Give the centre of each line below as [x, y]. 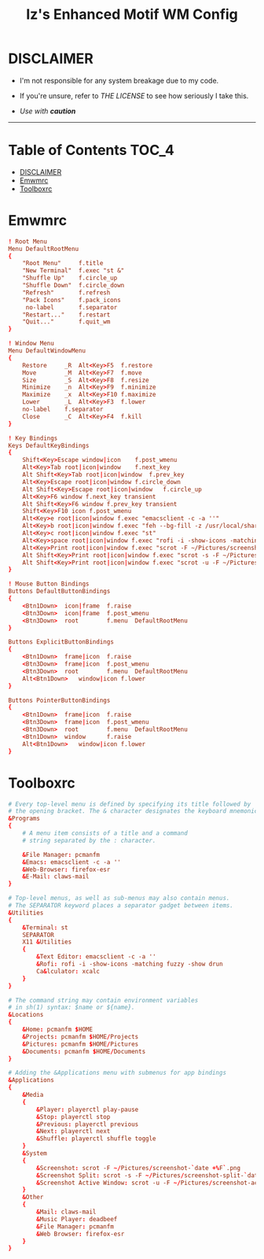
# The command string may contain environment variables [103, 1000]
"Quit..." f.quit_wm [66, 322]
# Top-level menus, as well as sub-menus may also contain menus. [119, 899]
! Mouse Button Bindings [49, 584]
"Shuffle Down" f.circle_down [73, 286]
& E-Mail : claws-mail [56, 877]
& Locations [26, 1015]
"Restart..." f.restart [66, 315]
